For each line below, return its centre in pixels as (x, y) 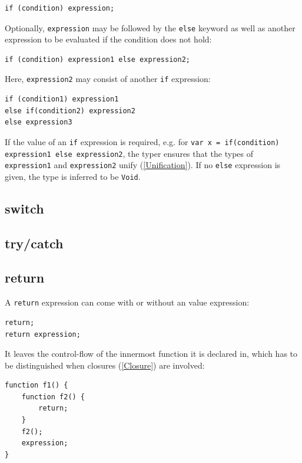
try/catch (34, 243)
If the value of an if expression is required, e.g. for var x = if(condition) (142, 141)
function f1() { (36, 385)
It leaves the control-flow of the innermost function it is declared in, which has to (151, 354)
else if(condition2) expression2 (70, 111)
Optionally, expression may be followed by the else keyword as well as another (150, 27)
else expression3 (39, 122)
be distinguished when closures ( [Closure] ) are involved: (105, 365)
